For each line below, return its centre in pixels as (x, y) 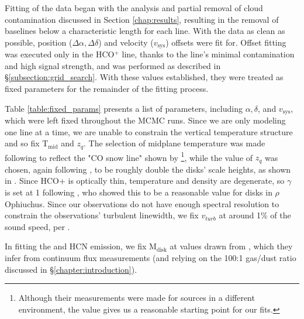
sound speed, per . (37, 226)
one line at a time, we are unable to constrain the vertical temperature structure (149, 131)
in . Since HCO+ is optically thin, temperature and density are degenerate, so (145, 181)
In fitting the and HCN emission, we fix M (81, 246)
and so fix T (27, 143)
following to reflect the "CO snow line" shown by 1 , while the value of (129, 156)
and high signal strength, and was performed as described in (113, 65)
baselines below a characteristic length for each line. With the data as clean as (145, 31)
